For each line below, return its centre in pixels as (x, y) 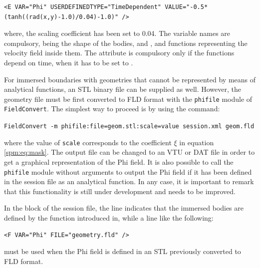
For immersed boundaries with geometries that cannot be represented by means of (130, 79)
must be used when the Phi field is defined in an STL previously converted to (123, 251)
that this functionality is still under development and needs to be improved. (120, 191)
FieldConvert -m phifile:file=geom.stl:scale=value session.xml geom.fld (129, 127)
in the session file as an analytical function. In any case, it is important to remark (129, 181)
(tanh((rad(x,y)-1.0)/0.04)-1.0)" (61, 17)
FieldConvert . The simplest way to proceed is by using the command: (112, 109)
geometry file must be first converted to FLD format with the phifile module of (128, 99)
